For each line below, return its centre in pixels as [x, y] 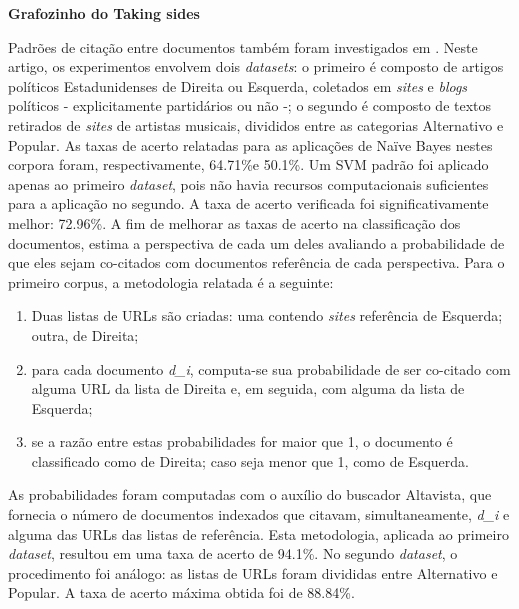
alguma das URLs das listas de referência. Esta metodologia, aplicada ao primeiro [258, 533]
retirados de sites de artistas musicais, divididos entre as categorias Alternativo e [256, 124]
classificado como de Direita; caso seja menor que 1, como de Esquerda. [250, 460]
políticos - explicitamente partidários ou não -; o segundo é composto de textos [250, 105]
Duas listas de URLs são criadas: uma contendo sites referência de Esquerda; [267, 315]
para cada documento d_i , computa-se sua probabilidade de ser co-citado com [271, 368]
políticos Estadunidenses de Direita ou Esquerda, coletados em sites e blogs [238, 85]
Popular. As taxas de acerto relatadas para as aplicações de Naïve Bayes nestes [250, 144]
